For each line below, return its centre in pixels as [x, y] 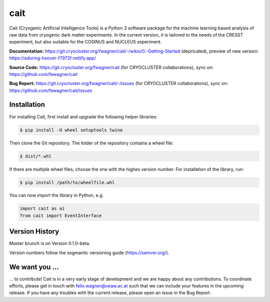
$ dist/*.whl [36, 156]
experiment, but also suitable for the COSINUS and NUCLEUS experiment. [85, 42]
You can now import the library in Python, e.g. [56, 195]
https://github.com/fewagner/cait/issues [51, 90]
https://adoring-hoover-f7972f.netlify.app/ [52, 58]
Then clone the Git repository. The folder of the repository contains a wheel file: [91, 143]
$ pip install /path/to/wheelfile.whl [67, 182]
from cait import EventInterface [61, 215]
